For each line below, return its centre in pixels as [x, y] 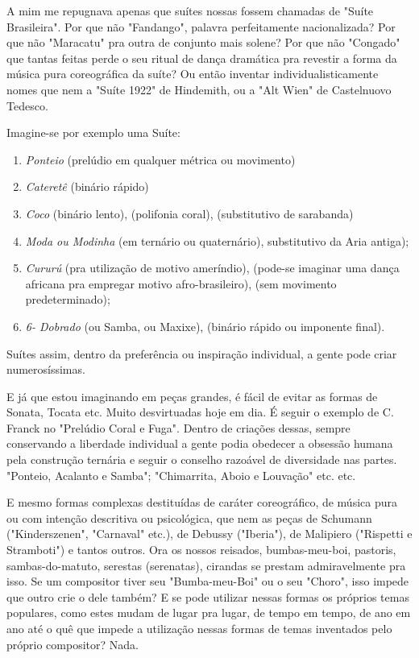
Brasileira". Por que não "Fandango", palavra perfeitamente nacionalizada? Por [201, 26]
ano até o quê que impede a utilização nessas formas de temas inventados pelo [199, 628]
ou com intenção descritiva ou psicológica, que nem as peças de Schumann [189, 517]
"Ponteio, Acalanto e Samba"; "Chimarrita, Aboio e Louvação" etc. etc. [181, 475]
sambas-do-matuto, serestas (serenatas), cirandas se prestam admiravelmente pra [206, 565]
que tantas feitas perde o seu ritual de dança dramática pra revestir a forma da [202, 58]
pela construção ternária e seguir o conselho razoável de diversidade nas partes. [202, 459]
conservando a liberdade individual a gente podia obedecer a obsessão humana [200, 443]
